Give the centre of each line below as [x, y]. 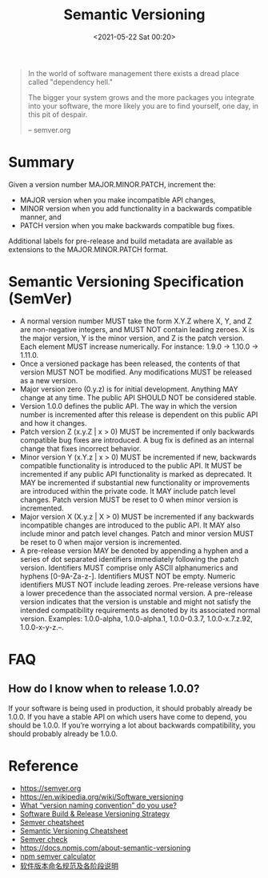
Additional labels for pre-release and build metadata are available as [121, 241]
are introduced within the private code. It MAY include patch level [128, 491]
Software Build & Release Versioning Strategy [95, 813]
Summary [41, 162]
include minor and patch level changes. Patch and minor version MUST [137, 533]
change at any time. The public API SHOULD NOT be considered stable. [138, 397]
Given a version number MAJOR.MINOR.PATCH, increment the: [112, 184]
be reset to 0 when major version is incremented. [101, 542]
